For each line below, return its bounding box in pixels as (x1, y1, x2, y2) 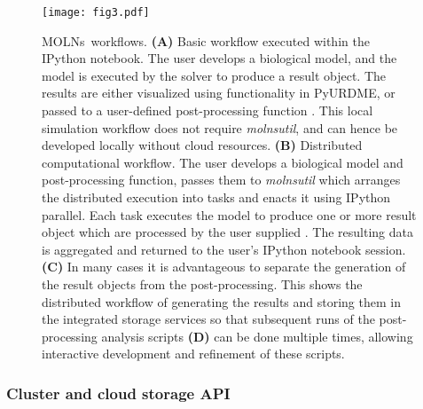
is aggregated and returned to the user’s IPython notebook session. (42, 240, 406, 258)
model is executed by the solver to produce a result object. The (42, 66, 387, 84)
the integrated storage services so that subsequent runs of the (42, 310, 375, 328)
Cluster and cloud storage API (6, 381, 231, 404)
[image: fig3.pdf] (42, 6, 150, 19)
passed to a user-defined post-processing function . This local (42, 101, 373, 120)
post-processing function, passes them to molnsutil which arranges (42, 170, 401, 189)
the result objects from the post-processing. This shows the (42, 274, 363, 293)
